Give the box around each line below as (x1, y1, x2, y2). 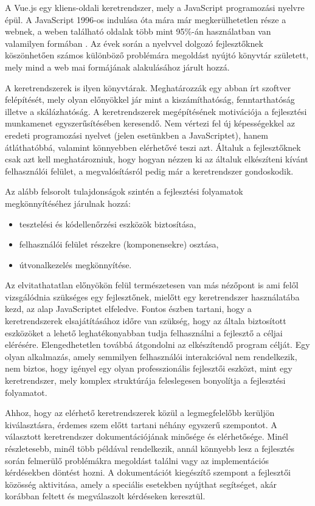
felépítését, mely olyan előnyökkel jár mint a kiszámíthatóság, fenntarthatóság (5, 93, 295, 106)
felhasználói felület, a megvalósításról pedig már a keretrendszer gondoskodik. (5, 164, 294, 177)
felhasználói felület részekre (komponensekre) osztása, (19, 238, 219, 251)
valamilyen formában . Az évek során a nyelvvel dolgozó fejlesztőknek (5, 36, 263, 49)
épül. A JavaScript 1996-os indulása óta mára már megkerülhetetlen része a (5, 13, 286, 26)
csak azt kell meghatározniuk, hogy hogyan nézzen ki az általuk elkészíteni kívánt (5, 153, 308, 165)
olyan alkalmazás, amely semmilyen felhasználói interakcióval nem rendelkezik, (5, 350, 297, 362)
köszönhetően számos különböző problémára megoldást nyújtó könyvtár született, (5, 49, 309, 61)
